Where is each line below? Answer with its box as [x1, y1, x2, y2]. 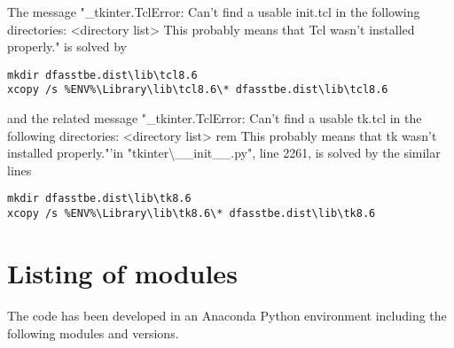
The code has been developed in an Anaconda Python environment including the [7, 305, 447, 324]
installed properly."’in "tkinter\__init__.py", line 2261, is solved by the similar [7, 143, 441, 162]
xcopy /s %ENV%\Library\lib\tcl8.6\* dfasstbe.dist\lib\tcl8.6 [7, 83, 388, 97]
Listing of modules [7, 254, 238, 290]
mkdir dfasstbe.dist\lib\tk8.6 [7, 192, 192, 205]
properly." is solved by [7, 37, 127, 56]
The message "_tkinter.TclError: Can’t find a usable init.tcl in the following [7, 3, 420, 20]
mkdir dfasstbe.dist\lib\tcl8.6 [7, 68, 198, 81]
